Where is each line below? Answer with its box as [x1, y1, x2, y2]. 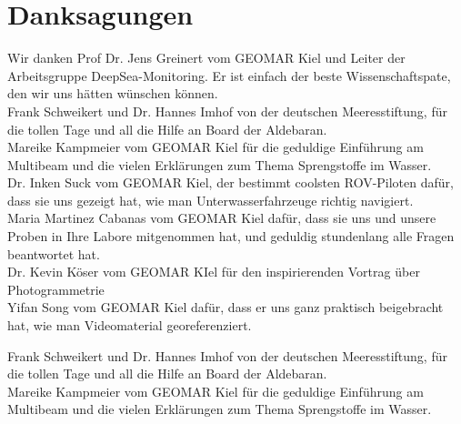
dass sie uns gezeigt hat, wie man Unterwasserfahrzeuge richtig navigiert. [7, 190, 414, 209]
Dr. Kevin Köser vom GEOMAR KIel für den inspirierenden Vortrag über [7, 262, 420, 281]
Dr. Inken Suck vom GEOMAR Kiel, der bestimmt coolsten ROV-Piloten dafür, [7, 173, 454, 192]
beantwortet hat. [7, 244, 100, 263]
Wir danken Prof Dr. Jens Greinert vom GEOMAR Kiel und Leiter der [7, 48, 406, 67]
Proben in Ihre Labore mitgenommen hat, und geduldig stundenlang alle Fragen [7, 227, 455, 246]
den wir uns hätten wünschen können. [7, 84, 218, 103]
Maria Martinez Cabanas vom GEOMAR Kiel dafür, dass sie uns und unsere [7, 208, 436, 227]
